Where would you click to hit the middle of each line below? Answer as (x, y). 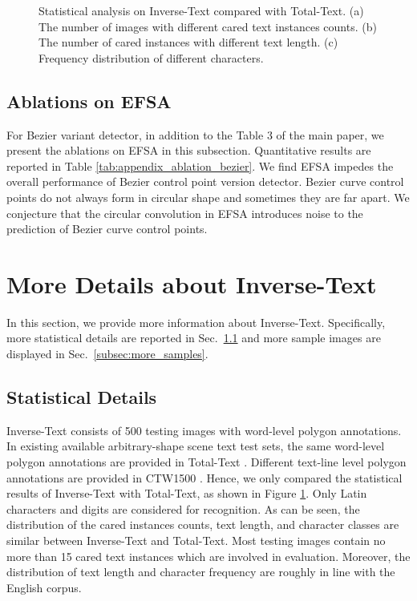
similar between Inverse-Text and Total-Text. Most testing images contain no (196, 540)
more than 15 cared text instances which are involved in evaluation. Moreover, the (208, 556)
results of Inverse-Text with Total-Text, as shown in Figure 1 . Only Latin (187, 493)
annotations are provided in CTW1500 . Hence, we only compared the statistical (204, 477)
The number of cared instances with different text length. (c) (188, 42)
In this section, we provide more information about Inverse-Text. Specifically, (196, 322)
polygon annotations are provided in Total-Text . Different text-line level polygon (206, 462)
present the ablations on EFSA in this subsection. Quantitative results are (189, 150)
